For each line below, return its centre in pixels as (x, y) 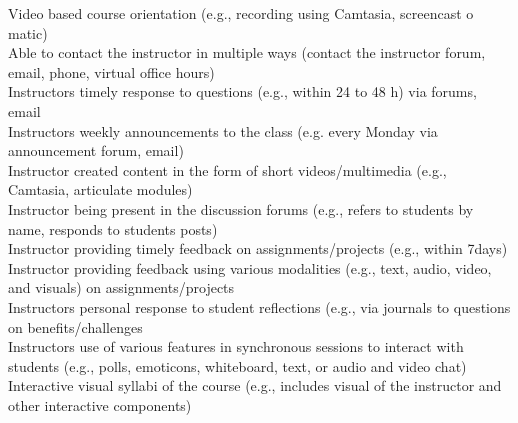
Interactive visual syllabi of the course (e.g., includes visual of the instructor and (255, 385)
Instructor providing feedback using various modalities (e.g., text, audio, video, (250, 267)
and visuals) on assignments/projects (121, 287)
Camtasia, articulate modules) (100, 189)
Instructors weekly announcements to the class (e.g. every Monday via (223, 130)
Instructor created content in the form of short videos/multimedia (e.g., (227, 169)
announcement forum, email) (96, 150)
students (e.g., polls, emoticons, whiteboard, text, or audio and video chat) (237, 365)
